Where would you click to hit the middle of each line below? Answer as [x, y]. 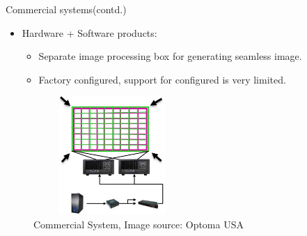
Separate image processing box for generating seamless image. [170, 56]
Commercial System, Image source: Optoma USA [139, 225]
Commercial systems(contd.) [66, 9]
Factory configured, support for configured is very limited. [162, 79]
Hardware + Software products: [89, 32]
